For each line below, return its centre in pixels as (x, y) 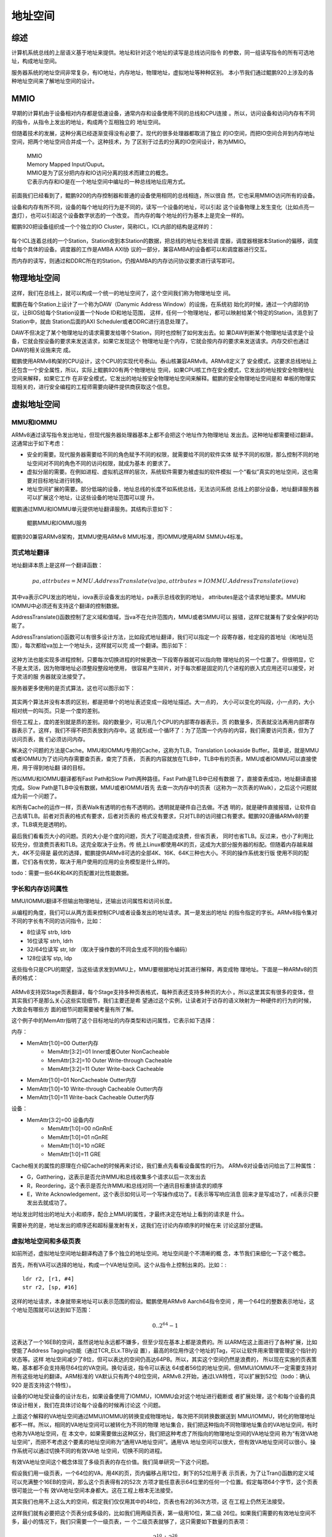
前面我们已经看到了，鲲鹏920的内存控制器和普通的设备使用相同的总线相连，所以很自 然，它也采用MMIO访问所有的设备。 (165, 196)
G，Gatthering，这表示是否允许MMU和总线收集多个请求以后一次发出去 (116, 1177)
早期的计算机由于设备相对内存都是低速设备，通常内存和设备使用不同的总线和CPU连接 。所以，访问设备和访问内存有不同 (163, 113)
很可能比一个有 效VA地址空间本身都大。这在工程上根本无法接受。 (94, 1490)
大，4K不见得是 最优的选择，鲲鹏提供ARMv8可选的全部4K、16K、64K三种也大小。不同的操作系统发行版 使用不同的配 (160, 853)
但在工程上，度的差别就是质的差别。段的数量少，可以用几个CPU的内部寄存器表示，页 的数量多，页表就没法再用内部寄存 (163, 722)
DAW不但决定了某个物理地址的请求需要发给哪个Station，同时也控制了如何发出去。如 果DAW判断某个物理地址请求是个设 (163, 333)
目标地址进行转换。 (61, 480)
